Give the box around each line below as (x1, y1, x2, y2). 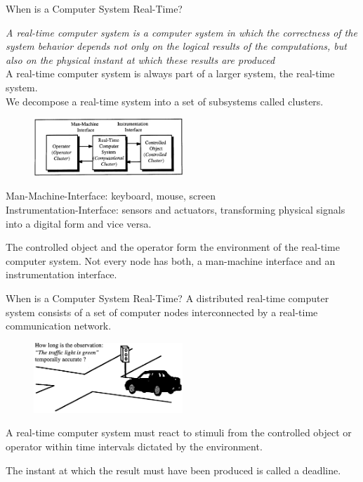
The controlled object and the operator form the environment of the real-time (6, 240, 340, 254)
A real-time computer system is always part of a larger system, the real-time (6, 66, 335, 81)
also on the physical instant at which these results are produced (6, 52, 275, 67)
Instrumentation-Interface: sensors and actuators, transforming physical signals (6, 202, 345, 217)
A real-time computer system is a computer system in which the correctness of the (6, 25, 357, 39)
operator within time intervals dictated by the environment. (6, 439, 263, 453)
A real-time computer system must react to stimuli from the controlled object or (6, 425, 352, 440)
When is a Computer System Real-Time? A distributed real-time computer (6, 290, 329, 305)
